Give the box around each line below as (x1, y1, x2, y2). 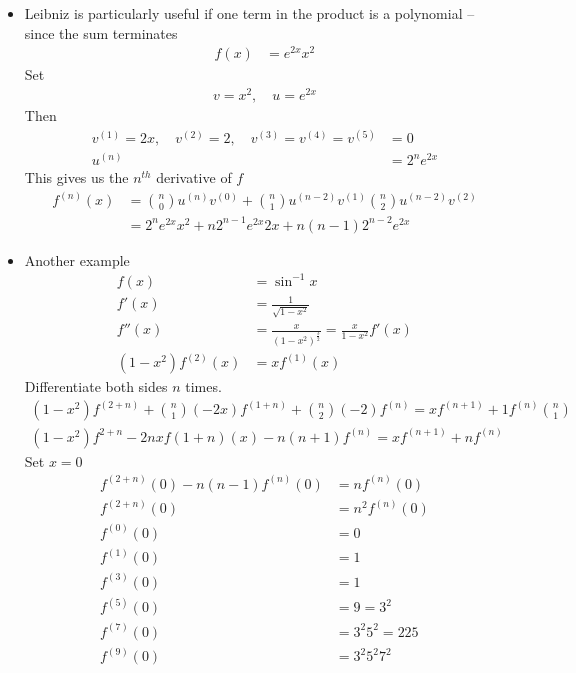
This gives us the (24, 167, 129, 188)
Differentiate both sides (24, 376, 168, 397)
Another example (24, 249, 130, 270)
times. (185, 376, 222, 397)
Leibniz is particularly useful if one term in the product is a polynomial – (24, 3, 475, 23)
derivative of (156, 167, 232, 188)
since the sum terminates (24, 22, 178, 43)
